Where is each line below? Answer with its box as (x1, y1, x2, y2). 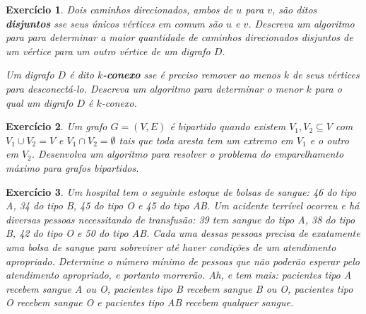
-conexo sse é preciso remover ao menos (102, 67, 281, 82)
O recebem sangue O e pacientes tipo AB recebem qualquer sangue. (6, 295, 294, 310)
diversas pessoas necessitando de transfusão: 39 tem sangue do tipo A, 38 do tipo (6, 211, 355, 226)
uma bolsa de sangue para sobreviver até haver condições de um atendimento (6, 239, 336, 254)
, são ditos (271, 2, 317, 16)
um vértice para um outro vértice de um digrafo (6, 43, 211, 58)
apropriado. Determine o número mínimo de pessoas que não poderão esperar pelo (6, 253, 360, 268)
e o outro (309, 132, 349, 147)
